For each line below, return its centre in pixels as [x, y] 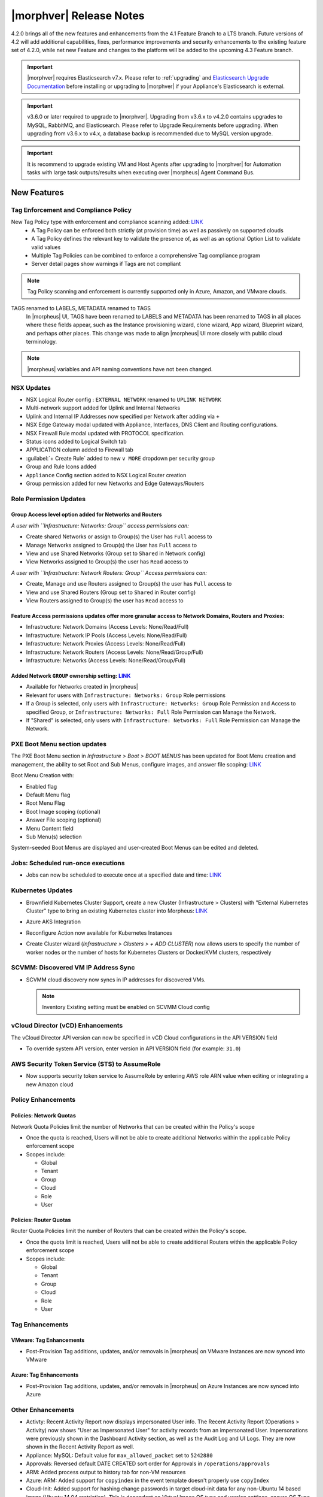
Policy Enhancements [43, 1100]
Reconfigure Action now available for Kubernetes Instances [99, 933]
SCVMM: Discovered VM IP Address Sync [73, 968]
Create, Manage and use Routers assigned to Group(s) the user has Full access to [129, 584]
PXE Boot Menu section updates [59, 744]
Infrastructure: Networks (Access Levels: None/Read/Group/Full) [106, 660]
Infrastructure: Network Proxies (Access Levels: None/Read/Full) [106, 644]
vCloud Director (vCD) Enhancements [67, 1026]
